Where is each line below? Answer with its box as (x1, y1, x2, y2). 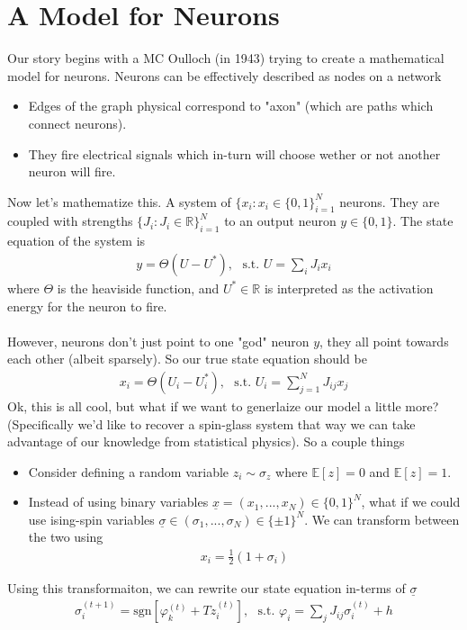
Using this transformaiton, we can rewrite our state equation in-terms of (7, 579, 406, 598)
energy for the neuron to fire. (7, 296, 167, 315)
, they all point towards (319, 331, 449, 350)
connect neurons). (28, 113, 127, 132)
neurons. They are (339, 192, 440, 211)
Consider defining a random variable (28, 462, 229, 481)
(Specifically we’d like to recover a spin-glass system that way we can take (7, 414, 416, 433)
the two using (28, 527, 103, 546)
